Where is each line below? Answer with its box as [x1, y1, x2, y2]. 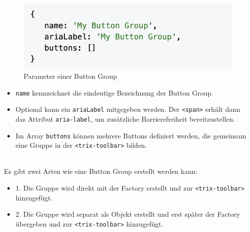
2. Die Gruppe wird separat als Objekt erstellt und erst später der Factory [15, 209, 240, 219]
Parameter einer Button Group [24, 71, 117, 81]
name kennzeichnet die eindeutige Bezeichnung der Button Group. [15, 87, 214, 98]
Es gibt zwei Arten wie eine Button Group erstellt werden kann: [4, 166, 198, 176]
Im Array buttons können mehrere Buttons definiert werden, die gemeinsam [15, 130, 247, 140]
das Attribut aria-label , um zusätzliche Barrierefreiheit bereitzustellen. [15, 113, 235, 124]
